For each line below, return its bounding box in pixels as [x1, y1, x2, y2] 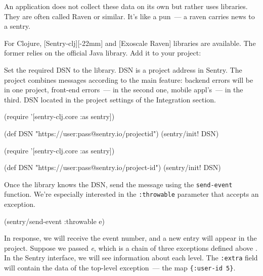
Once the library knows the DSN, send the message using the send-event [4, 179, 233, 189]
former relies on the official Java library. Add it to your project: [4, 47, 201, 58]
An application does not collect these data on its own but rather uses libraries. [4, 1, 248, 11]
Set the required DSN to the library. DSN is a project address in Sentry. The [4, 64, 242, 75]
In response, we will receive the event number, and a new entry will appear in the [4, 233, 257, 243]
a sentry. [4, 21, 30, 31]
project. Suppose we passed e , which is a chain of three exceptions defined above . [4, 242, 257, 253]
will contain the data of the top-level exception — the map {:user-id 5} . [4, 262, 236, 273]
